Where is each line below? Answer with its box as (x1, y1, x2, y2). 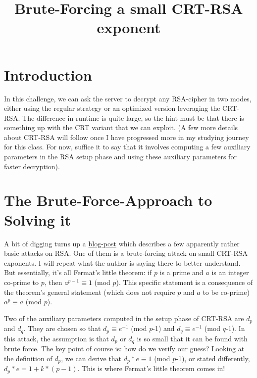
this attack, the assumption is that (4, 333, 109, 343)
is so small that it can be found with (137, 333, 248, 343)
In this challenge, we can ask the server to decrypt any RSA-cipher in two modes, (4, 93, 252, 103)
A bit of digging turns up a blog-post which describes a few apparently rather (4, 238, 240, 248)
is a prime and (159, 267, 204, 278)
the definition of (4, 353, 52, 363)
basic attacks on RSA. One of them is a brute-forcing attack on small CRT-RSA (4, 248, 248, 258)
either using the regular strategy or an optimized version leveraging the (4, 103, 220, 113)
